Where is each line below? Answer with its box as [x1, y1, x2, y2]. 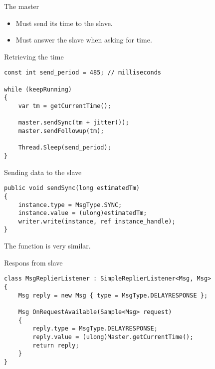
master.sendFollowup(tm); [18, 127, 104, 134]
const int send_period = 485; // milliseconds [4, 69, 161, 76]
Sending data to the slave [4, 166, 82, 177]
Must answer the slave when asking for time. [15, 34, 152, 45]
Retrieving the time [4, 51, 64, 61]
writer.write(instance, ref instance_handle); [18, 217, 176, 225]
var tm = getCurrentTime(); [18, 102, 111, 109]
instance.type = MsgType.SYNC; [18, 201, 122, 208]
